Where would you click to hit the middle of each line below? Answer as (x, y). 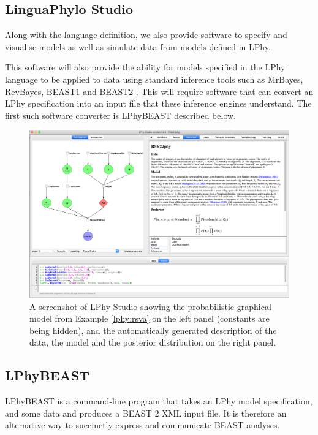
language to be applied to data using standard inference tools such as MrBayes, (154, 79)
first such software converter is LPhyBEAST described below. (121, 115)
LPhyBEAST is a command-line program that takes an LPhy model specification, (159, 401)
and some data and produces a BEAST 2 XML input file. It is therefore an (146, 413)
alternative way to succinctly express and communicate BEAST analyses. (142, 425)
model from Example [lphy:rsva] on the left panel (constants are (150, 318)
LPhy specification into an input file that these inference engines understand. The (158, 103)
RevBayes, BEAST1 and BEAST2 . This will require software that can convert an (159, 91)
